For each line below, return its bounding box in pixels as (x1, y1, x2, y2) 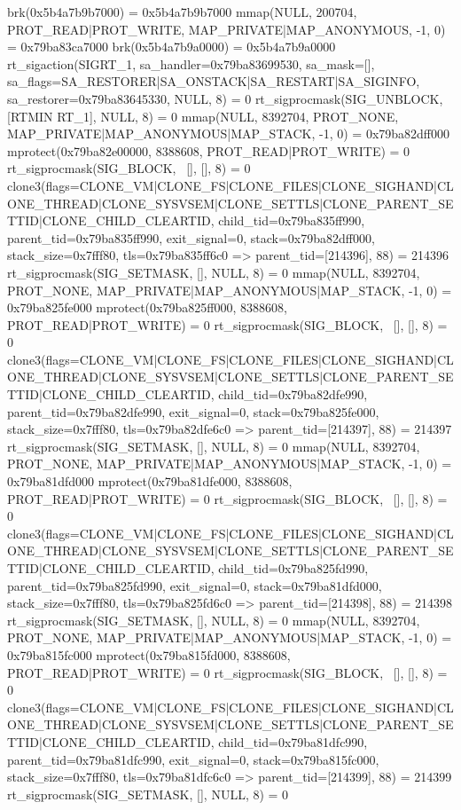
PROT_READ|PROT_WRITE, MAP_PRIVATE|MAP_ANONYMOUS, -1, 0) (7, 20, 446, 38)
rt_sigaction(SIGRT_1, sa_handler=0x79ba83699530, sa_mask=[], (7, 54, 375, 73)
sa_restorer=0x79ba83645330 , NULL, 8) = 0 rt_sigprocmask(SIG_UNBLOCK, (7, 89, 443, 107)
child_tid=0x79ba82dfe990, (218, 385, 368, 404)
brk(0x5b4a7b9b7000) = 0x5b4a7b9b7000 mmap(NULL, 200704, (7, 3, 357, 20)
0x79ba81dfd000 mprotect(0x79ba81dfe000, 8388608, (7, 472, 293, 491)
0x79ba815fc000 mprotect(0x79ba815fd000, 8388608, (7, 645, 291, 664)
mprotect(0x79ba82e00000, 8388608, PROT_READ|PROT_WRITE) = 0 (7, 141, 410, 160)
